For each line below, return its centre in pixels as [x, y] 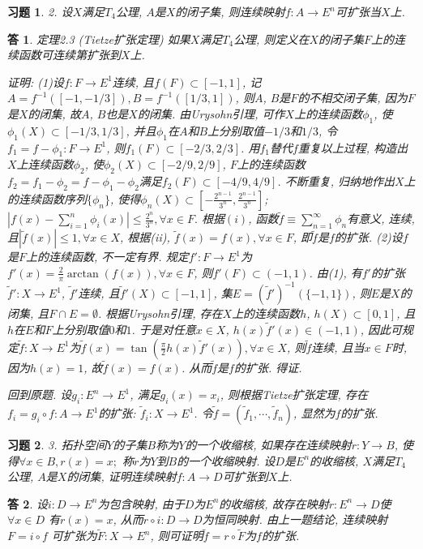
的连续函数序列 [47, 198]
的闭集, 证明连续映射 [122, 476]
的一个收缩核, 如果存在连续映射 [268, 445]
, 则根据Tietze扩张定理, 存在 [294, 395]
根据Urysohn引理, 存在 [164, 313]
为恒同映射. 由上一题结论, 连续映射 [295, 519]
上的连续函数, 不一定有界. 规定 [107, 257]
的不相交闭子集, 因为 [352, 98]
